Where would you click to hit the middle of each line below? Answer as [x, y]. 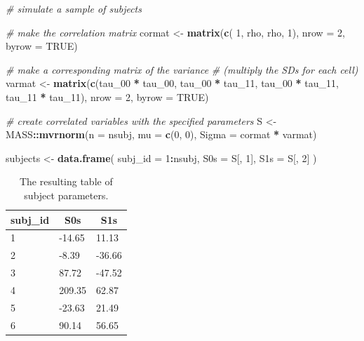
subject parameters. [66, 195]
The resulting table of [66, 181]
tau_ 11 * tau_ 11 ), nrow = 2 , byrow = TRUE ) [107, 96]
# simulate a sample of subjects [74, 8]
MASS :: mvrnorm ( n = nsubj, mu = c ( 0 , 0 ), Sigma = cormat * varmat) [161, 134]
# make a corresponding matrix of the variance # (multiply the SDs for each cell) [182, 69]
